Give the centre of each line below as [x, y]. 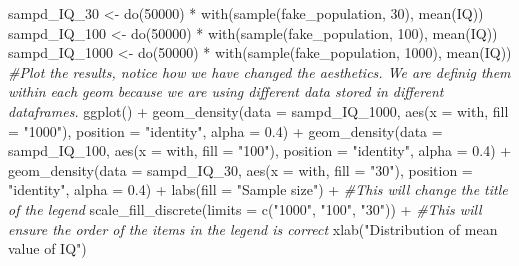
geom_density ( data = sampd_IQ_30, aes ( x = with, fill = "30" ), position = [240, 169]
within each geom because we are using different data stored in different [226, 91]
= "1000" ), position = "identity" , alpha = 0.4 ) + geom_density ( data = [225, 130]
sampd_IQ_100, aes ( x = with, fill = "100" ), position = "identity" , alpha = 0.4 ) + [260, 150]
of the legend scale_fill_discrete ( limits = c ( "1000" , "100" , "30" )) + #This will [245, 208]
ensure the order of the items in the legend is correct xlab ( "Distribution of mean [253, 228]
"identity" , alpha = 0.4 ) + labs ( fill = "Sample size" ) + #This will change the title [258, 189]
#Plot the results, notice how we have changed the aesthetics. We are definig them [259, 71]
